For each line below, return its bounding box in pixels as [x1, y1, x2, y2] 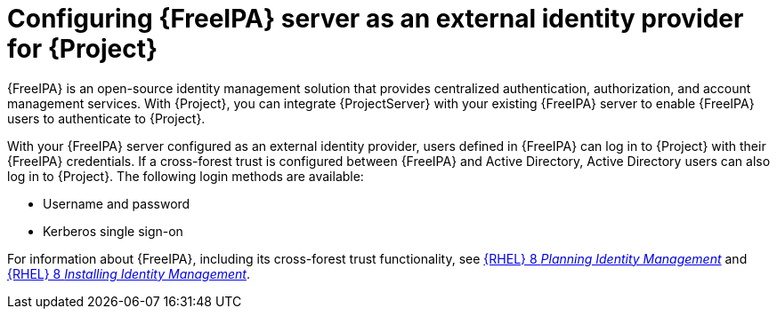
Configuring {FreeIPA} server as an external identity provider [7, 4, 744, 34]
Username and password [43, 195, 190, 211]
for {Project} [7, 34, 158, 64]
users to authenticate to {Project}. [7, 110, 206, 126]
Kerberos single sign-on [43, 223, 183, 239]
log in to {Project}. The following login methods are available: [7, 168, 364, 184]
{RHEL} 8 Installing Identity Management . [7, 265, 251, 281]
